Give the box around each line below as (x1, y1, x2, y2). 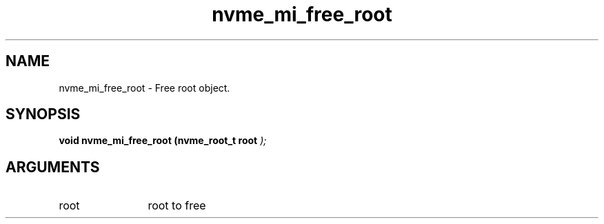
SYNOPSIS (6, 105, 81, 123)
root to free (148, 198, 206, 213)
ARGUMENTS (6, 158, 100, 176)
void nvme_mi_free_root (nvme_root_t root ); (59, 134, 267, 147)
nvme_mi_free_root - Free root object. (59, 81, 230, 94)
